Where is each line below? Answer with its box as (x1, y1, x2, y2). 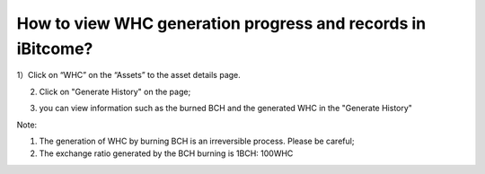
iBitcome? (16, 39, 93, 58)
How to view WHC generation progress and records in (16, 13, 427, 33)
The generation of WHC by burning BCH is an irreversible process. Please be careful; (39, 135, 355, 146)
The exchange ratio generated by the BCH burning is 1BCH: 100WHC (39, 148, 294, 159)
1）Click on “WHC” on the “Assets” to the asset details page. (16, 70, 242, 81)
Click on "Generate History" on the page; (39, 86, 191, 97)
